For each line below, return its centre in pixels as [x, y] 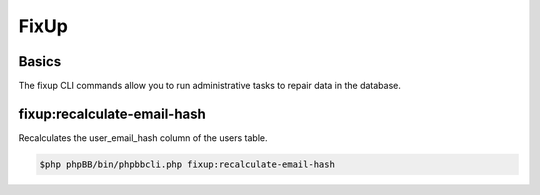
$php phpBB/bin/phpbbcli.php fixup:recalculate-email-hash [187, 164]
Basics [40, 61]
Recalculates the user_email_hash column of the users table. [143, 137]
